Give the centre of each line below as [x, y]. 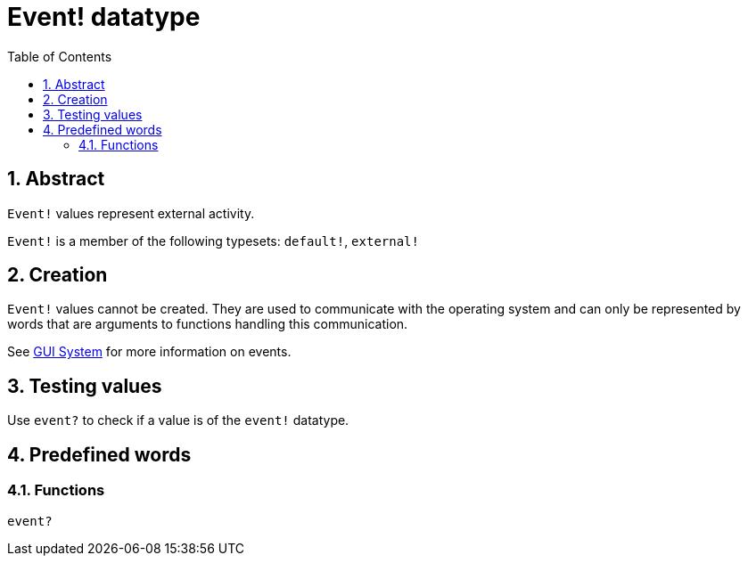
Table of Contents [60, 56]
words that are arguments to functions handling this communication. [208, 324]
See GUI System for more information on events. [149, 352]
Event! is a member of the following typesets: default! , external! [213, 241]
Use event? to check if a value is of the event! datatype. [178, 420]
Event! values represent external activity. [131, 213]
